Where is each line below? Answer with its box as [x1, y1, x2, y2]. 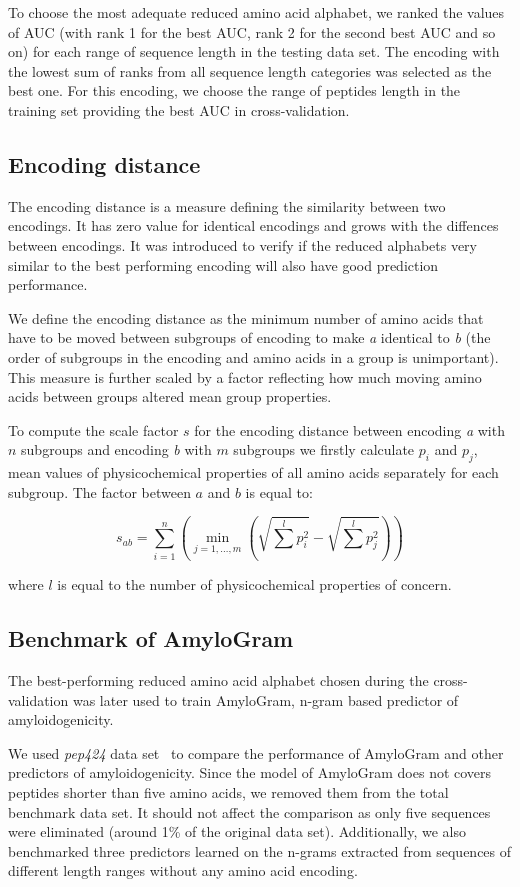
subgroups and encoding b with [21, 439, 212, 460]
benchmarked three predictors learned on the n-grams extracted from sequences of [8, 840, 512, 861]
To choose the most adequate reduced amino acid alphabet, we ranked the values [8, 2, 505, 22]
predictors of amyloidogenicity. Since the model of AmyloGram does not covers [8, 762, 492, 783]
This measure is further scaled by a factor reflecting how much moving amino [8, 366, 482, 387]
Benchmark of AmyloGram [8, 623, 294, 654]
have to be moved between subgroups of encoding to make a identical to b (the [8, 327, 491, 348]
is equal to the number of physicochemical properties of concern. [57, 574, 452, 595]
